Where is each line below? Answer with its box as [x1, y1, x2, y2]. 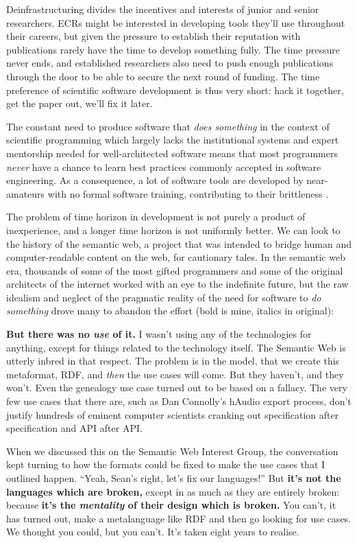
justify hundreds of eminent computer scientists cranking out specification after [6, 407, 339, 421]
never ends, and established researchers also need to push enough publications [6, 56, 334, 70]
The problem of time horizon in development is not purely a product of [6, 209, 306, 224]
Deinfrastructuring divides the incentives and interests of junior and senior [6, 2, 319, 16]
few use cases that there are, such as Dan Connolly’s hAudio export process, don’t [6, 394, 352, 408]
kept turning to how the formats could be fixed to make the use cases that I [6, 457, 325, 472]
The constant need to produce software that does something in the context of [6, 119, 330, 133]
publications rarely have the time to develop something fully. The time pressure [6, 42, 340, 56]
